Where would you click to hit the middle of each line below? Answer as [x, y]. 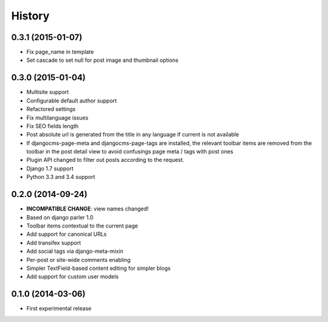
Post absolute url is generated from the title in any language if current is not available [133, 135]
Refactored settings [51, 109]
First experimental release [59, 309]
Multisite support [48, 92]
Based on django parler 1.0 [60, 217]
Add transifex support [54, 243]
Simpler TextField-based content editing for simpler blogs [99, 268]
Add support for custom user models [73, 277]
